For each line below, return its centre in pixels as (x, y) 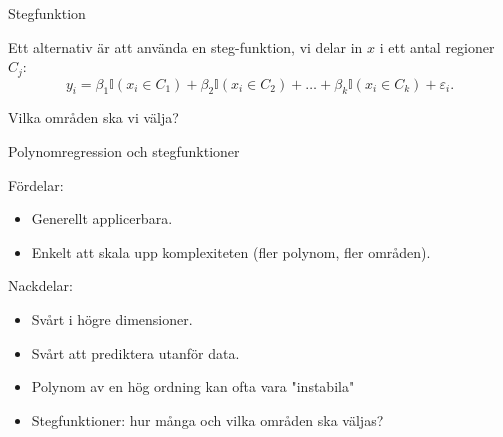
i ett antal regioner (437, 46)
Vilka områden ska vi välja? (93, 117)
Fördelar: (36, 184)
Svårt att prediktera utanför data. (135, 352)
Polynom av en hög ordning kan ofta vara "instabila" (193, 386)
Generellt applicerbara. (102, 218)
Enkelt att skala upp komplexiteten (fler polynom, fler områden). (231, 251)
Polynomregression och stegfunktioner (124, 151)
